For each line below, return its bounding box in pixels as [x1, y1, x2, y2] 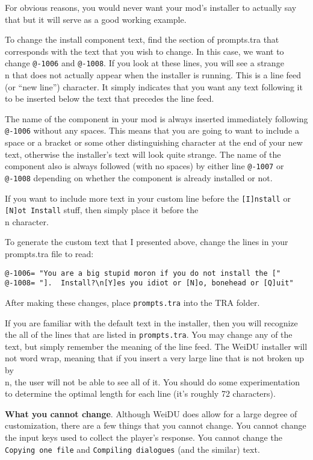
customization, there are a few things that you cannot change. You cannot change [5, 419, 306, 432]
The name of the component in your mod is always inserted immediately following [5, 112, 308, 125]
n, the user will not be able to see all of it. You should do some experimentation [5, 375, 300, 388]
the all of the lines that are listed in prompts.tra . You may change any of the [5, 328, 293, 341]
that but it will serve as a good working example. [5, 13, 187, 25]
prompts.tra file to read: [5, 247, 94, 260]
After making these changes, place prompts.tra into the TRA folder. [5, 296, 260, 308]
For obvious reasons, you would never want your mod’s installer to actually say [5, 1, 297, 13]
